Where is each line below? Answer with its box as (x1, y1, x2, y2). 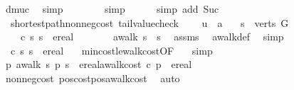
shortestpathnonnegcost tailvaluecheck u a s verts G (10, 15, 289, 30)
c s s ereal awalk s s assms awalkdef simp (20, 29, 284, 44)
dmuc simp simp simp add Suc (5, 1, 219, 16)
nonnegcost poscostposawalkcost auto (5, 70, 180, 85)
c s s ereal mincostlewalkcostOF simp (10, 43, 213, 57)
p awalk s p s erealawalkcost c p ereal (5, 57, 192, 72)
